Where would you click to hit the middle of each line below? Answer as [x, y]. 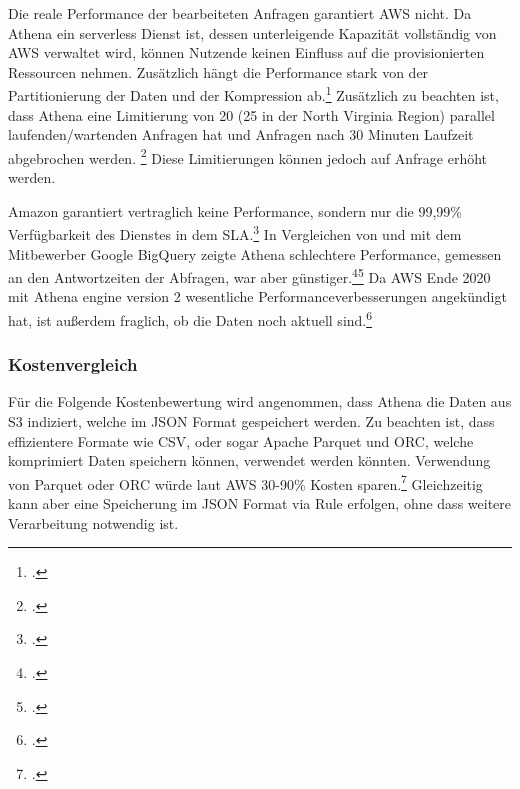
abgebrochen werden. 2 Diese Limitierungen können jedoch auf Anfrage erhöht [248, 156]
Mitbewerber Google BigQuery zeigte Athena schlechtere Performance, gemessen [255, 253]
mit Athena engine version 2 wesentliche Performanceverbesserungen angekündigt [257, 296]
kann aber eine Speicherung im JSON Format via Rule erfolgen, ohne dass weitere [259, 503]
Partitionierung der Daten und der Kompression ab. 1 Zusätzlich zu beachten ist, [253, 94]
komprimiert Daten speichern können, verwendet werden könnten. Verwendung [249, 460]
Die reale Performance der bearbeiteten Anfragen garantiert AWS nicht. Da [240, 13]
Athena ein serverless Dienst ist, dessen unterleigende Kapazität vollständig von [252, 32]
